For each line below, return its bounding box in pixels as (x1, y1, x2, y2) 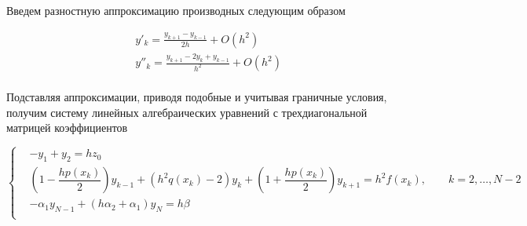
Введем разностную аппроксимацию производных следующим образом (6, 2, 346, 18)
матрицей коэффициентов (6, 119, 128, 136)
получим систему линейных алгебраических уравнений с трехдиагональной (6, 104, 368, 120)
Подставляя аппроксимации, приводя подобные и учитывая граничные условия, (6, 89, 387, 105)
